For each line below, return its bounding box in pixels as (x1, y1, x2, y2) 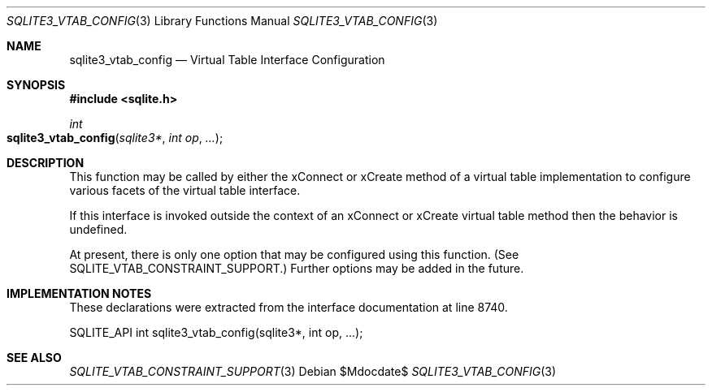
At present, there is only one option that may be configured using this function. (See (69, 248, 519, 261)
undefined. (69, 222, 128, 236)
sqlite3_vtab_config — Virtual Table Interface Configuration (69, 53, 385, 67)
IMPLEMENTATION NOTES (7, 286, 152, 300)
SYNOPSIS (7, 78, 66, 92)
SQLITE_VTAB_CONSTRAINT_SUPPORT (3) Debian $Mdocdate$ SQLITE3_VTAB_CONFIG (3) (69, 364, 557, 378)
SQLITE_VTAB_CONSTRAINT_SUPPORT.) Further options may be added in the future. (69, 261, 524, 275)
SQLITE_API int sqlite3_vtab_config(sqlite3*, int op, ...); (69, 325, 363, 339)
